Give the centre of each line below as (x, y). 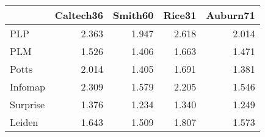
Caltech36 (79, 15)
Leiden (24, 122)
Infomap (27, 87)
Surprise (27, 104)
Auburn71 (231, 15)
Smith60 (133, 15)
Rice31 (180, 15)
